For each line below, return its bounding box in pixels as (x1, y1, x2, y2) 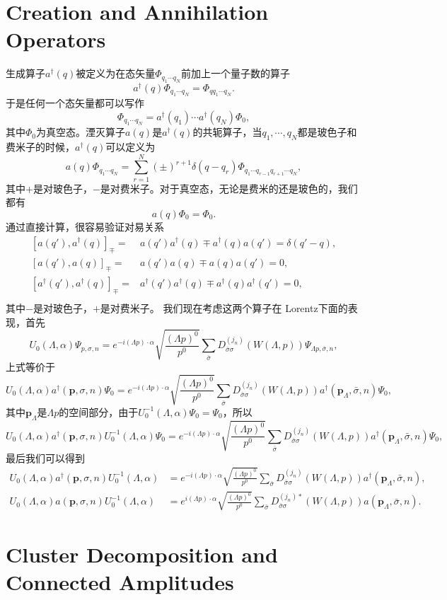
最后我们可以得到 (6, 450, 85, 465)
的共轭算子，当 (192, 125, 262, 139)
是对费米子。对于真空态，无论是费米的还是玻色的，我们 (100, 180, 358, 195)
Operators (6, 25, 106, 54)
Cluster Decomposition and (6, 539, 278, 568)
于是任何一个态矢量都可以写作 (6, 96, 144, 110)
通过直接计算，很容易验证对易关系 (6, 219, 164, 233)
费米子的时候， (6, 139, 75, 154)
